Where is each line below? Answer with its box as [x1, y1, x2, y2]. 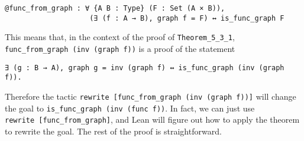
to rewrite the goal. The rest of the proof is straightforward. [5, 124, 222, 137]
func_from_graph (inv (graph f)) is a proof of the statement [5, 42, 235, 54]
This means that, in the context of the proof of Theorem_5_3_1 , [5, 31, 235, 43]
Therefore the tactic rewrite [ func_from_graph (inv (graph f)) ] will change [5, 90, 296, 102]
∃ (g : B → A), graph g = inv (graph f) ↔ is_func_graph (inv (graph [5, 63, 284, 72]
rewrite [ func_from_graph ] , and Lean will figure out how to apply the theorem [5, 113, 300, 126]
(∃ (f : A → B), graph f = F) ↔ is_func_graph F [89, 14, 284, 22]
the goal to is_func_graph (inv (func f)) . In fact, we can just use [5, 101, 255, 114]
